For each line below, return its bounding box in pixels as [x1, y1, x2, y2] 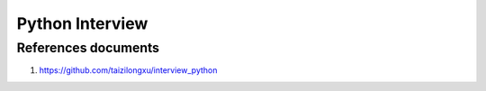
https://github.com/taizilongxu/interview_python [39, 65, 218, 76]
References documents [16, 40, 159, 56]
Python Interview [16, 14, 148, 33]
